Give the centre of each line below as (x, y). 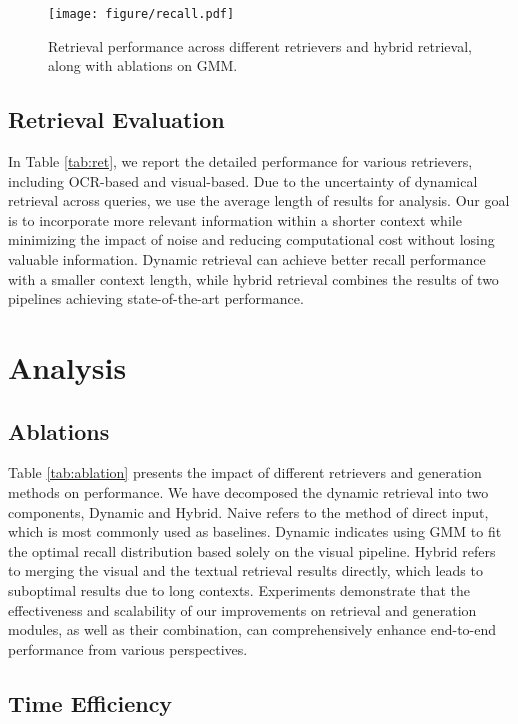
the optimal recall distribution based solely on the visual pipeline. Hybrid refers (252, 550)
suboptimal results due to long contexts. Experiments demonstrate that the (239, 589)
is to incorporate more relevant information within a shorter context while (235, 219)
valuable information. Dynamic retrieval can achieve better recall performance (247, 259)
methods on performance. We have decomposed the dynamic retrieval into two (248, 491)
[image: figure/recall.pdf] (141, 14)
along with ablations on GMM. (143, 65)
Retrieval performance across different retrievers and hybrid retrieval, (260, 45)
